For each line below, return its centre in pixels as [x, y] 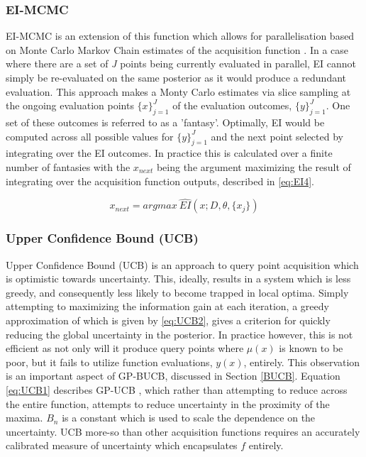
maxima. [24, 418]
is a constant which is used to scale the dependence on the [189, 418]
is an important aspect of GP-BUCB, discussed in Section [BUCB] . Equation [173, 376]
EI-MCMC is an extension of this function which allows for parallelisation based [180, 36]
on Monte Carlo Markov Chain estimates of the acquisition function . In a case [177, 49]
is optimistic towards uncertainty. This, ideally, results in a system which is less [178, 279]
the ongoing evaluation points [70, 105]
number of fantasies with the [68, 166]
